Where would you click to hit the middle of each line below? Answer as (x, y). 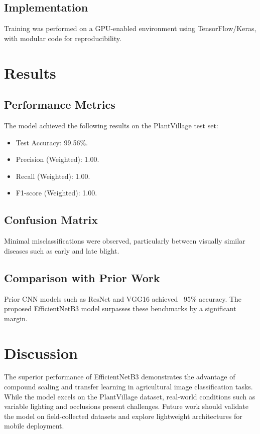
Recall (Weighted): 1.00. (53, 176)
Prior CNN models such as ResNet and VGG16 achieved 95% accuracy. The (123, 298)
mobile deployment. (34, 426)
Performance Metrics (60, 104)
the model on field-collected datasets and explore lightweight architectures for (123, 416)
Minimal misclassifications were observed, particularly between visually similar (125, 241)
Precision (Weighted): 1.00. (57, 159)
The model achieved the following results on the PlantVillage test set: (111, 125)
